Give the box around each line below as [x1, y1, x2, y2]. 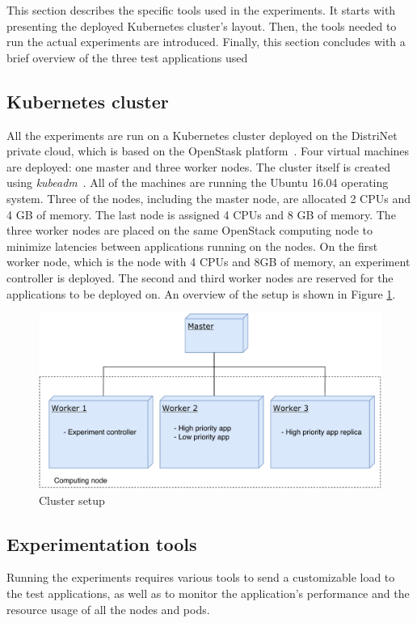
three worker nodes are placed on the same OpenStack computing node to [6, 222, 373, 239]
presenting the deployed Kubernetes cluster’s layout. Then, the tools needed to [6, 17, 397, 34]
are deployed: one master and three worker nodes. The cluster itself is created [6, 158, 391, 175]
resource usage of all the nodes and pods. [6, 600, 210, 617]
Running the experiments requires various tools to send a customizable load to [6, 569, 395, 586]
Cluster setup [39, 491, 105, 508]
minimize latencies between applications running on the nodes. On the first [6, 237, 378, 254]
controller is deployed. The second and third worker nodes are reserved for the [6, 269, 394, 286]
